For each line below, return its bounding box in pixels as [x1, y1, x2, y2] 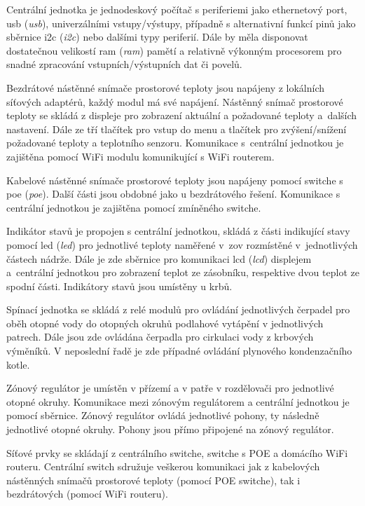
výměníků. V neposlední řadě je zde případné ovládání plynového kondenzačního [6, 343, 352, 358]
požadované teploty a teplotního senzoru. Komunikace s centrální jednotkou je [6, 135, 344, 150]
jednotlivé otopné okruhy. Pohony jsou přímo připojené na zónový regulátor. [6, 422, 334, 437]
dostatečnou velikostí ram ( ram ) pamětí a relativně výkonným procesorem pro [6, 43, 342, 57]
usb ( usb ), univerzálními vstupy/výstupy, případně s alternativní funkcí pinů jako [6, 15, 356, 30]
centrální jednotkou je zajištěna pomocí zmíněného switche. [6, 200, 261, 214]
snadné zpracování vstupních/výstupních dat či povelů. [6, 57, 242, 71]
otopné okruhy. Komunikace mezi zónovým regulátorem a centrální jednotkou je [6, 394, 350, 409]
